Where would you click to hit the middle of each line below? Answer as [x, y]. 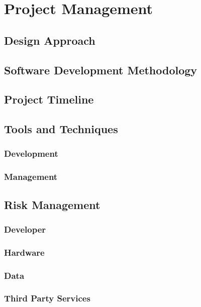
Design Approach [50, 40]
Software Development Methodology [101, 70]
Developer [25, 229]
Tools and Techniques [61, 129]
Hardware [24, 252]
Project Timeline [49, 99]
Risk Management [52, 204]
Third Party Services [47, 298]
